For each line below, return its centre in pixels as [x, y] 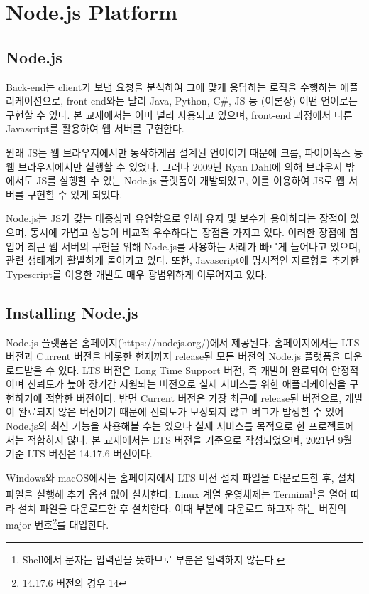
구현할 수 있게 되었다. [75, 194]
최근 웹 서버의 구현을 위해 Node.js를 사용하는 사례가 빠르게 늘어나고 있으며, [194, 246]
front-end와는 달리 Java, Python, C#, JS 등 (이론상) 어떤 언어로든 [212, 101]
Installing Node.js [72, 312]
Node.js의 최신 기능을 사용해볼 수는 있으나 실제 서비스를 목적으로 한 [156, 426]
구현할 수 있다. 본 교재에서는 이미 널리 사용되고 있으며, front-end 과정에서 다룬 [179, 114]
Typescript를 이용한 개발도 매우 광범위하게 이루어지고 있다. [137, 274]
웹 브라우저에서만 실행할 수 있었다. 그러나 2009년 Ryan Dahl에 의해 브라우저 [174, 166]
